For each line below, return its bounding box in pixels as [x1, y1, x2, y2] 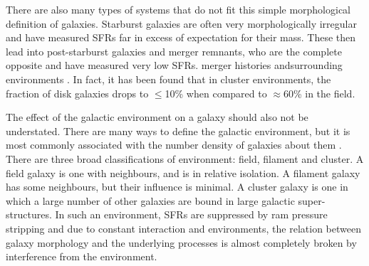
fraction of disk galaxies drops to [6, 85, 149, 100]
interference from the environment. [6, 249, 157, 264]
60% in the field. [283, 85, 355, 100]
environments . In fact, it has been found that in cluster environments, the [6, 71, 331, 86]
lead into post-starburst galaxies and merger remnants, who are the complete [6, 43, 342, 58]
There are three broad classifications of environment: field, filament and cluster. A [6, 151, 364, 166]
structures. [6, 207, 52, 222]
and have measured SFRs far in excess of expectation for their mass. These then [6, 30, 356, 45]
